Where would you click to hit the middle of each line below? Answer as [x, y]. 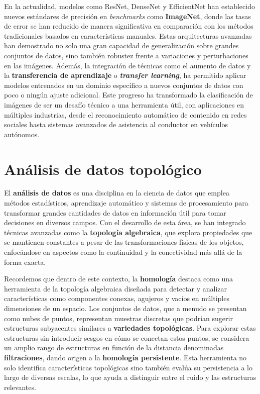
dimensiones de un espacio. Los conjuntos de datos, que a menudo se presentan [125, 308]
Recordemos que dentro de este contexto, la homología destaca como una [118, 279]
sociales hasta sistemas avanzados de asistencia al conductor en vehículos [116, 124]
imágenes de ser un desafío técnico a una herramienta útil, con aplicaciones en [124, 104]
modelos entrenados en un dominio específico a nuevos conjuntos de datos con [124, 85]
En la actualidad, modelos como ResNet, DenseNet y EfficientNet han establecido [129, 6]
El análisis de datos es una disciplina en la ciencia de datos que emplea [117, 193]
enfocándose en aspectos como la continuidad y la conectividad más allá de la [123, 252]
